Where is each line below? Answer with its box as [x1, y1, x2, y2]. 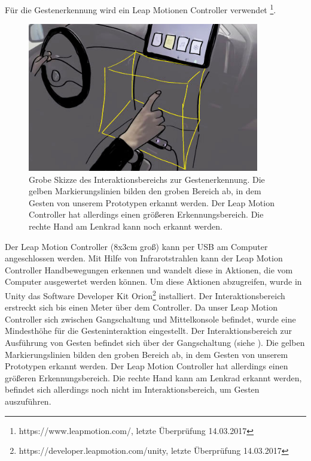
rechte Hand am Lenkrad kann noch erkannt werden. [29, 220, 222, 233]
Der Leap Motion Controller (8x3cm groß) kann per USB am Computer [5, 240, 268, 252]
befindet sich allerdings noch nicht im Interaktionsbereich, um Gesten [5, 383, 260, 396]
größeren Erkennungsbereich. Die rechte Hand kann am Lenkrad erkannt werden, [5, 371, 302, 384]
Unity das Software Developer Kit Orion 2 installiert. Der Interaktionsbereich [5, 288, 285, 302]
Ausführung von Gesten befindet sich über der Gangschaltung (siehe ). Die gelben [5, 336, 305, 349]
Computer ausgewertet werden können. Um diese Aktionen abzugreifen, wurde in [5, 275, 302, 288]
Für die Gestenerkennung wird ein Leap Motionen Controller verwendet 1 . [5, 2, 276, 16]
